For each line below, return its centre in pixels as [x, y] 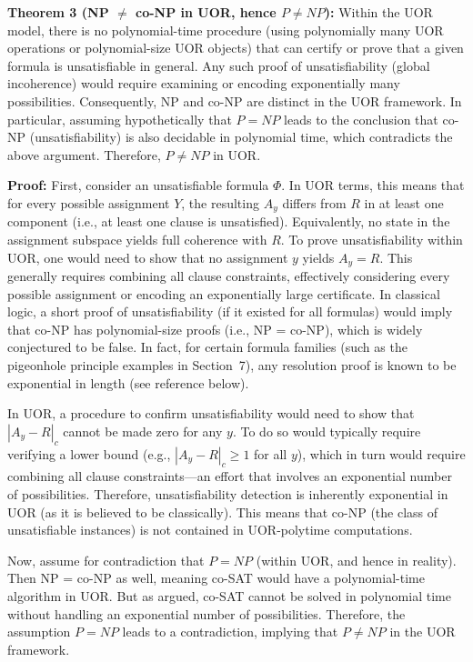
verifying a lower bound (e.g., [89, 453]
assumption [39, 632]
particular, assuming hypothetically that [120, 119]
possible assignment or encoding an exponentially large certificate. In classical [224, 293]
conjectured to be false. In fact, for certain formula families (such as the [207, 347]
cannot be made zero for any [143, 431]
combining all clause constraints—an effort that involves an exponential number [230, 476]
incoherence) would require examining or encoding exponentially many [204, 83]
